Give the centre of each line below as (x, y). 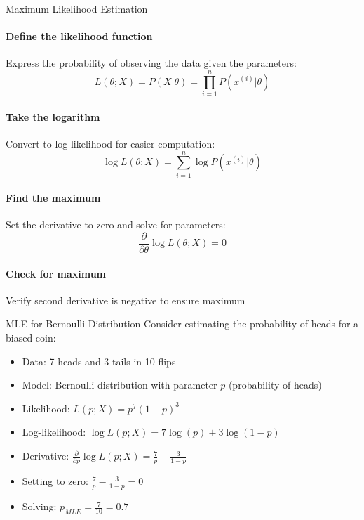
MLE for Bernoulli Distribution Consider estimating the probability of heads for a (182, 324)
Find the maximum (53, 198)
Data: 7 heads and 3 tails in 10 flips (99, 361)
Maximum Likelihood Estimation (77, 8)
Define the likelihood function (79, 36)
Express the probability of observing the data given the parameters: (151, 63)
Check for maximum (56, 273)
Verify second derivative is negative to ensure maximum (126, 300)
